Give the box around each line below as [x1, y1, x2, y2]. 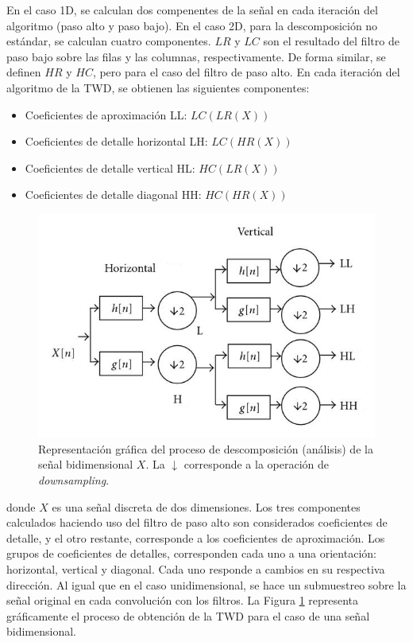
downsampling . [38, 471, 110, 488]
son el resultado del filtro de [263, 33, 399, 49]
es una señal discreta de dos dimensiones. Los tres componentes [52, 498, 361, 515]
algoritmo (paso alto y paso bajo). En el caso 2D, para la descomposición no [6, 17, 378, 33]
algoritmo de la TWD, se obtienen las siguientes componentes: [6, 79, 310, 95]
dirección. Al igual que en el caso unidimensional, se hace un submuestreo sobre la [6, 576, 407, 593]
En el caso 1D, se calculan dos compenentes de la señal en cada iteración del [6, 2, 378, 18]
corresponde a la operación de [183, 456, 329, 473]
